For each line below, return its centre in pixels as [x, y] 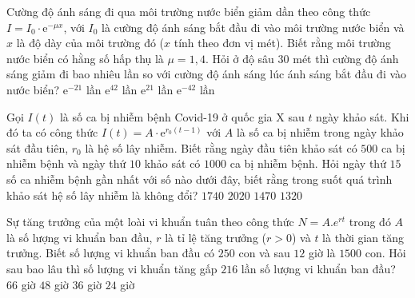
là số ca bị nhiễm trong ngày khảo [320, 132]
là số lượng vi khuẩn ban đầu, [80, 237]
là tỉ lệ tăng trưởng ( [215, 237]
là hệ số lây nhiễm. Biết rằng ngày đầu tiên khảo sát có [221, 147]
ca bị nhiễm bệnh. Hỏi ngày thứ [308, 163]
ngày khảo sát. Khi [363, 116]
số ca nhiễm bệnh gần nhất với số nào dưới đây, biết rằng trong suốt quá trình [200, 179]
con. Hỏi [385, 253]
